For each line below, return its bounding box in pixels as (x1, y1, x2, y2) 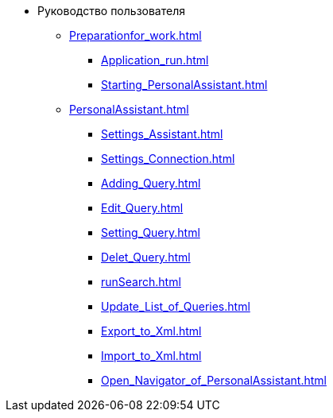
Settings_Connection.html (101, 152, 235, 165)
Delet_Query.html (101, 250, 191, 264)
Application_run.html (101, 53, 209, 67)
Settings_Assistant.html (101, 127, 223, 141)
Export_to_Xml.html (101, 324, 202, 338)
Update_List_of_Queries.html (101, 300, 250, 313)
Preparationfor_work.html (69, 29, 202, 42)
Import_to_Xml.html (101, 349, 202, 362)
